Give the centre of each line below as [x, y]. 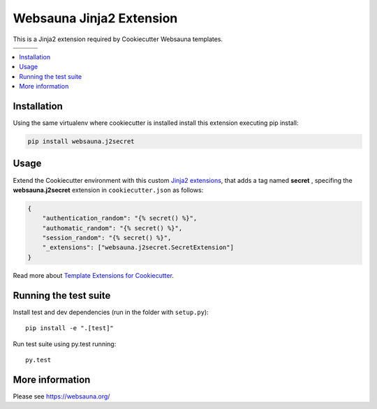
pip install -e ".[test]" [70, 328]
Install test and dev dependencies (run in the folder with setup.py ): [111, 312]
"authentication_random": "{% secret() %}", [120, 218]
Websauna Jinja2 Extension [95, 18]
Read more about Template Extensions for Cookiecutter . [94, 275]
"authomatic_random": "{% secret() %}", [112, 228]
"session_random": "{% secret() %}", [107, 238]
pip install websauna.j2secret [81, 141]
